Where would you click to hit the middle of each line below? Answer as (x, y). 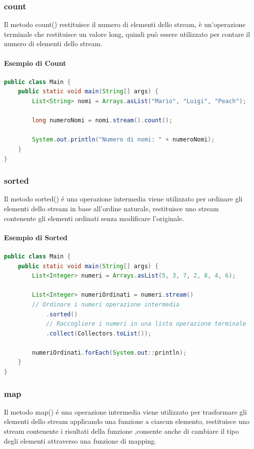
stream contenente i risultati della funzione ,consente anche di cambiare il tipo (122, 431)
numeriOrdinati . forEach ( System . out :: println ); (109, 352)
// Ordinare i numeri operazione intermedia (106, 304)
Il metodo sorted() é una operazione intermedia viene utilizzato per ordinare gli (123, 199)
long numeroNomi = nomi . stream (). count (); (102, 121)
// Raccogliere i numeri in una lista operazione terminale (146, 324)
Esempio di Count (35, 63)
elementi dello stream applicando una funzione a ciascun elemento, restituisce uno (127, 421)
